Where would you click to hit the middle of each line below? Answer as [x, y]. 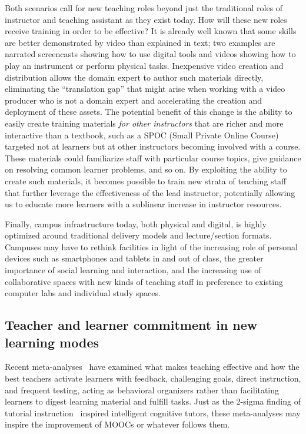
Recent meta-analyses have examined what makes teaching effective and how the [152, 367]
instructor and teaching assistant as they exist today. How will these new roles [146, 19]
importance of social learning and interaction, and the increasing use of [133, 270]
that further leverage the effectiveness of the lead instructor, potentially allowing [150, 192]
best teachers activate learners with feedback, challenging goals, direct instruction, [153, 378]
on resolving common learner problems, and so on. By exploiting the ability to [146, 169]
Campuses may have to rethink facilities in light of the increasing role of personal [151, 246]
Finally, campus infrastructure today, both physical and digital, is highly [136, 223]
